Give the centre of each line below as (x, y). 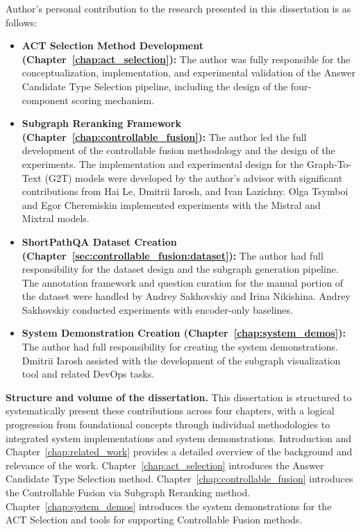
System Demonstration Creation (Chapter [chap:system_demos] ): (184, 333)
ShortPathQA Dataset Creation (99, 241)
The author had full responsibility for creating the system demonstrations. (180, 347)
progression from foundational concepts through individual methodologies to (168, 424)
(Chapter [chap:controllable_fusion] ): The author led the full (164, 136)
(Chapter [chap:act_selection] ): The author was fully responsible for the (186, 59)
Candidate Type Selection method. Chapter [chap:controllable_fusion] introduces (179, 479)
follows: (22, 22)
